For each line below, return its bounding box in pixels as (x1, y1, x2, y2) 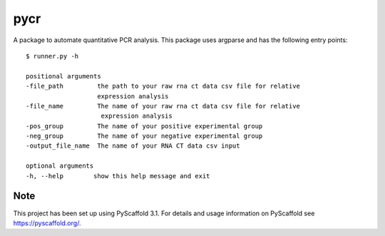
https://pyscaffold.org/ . (13, 218, 81, 227)
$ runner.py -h (26, 52, 79, 60)
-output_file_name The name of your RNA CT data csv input (26, 142, 240, 150)
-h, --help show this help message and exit (26, 172, 210, 180)
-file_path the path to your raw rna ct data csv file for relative (26, 82, 301, 91)
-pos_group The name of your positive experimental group (26, 122, 263, 130)
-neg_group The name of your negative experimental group (26, 132, 263, 140)
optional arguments (26, 162, 94, 170)
